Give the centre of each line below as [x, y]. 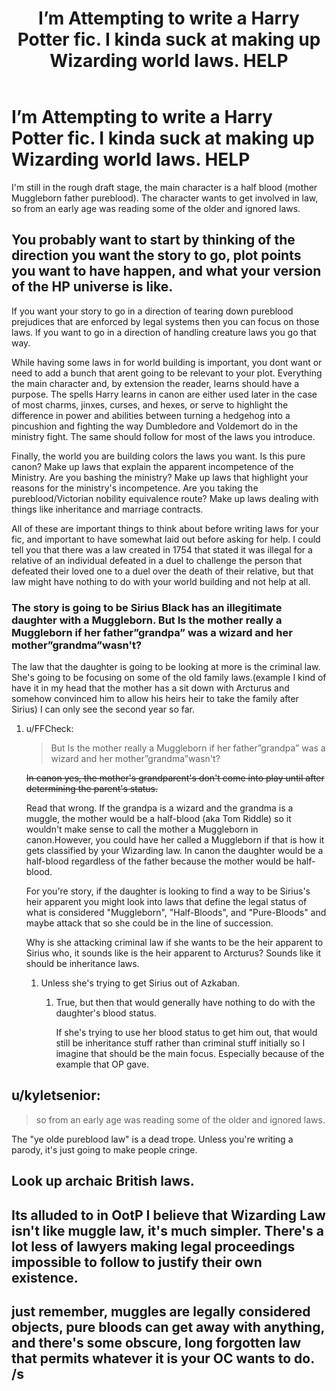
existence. [45, 1277]
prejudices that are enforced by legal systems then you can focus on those [165, 321]
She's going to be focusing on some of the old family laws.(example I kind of [169, 678]
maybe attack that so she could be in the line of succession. [149, 923]
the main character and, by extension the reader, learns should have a [155, 383]
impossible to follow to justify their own [137, 1262]
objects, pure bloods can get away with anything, [168, 1327]
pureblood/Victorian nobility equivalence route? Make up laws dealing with [165, 498]
